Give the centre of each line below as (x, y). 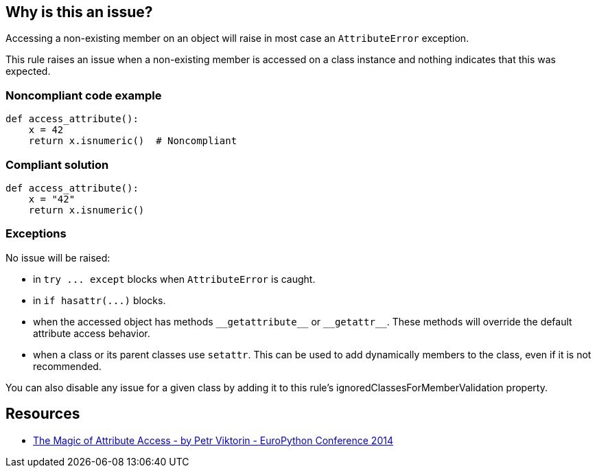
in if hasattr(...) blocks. (99, 300)
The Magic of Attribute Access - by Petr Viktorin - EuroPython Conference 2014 (213, 440)
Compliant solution (57, 164)
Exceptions (36, 234)
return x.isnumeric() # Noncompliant (133, 141)
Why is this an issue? (79, 12)
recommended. (67, 366)
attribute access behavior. (92, 333)
